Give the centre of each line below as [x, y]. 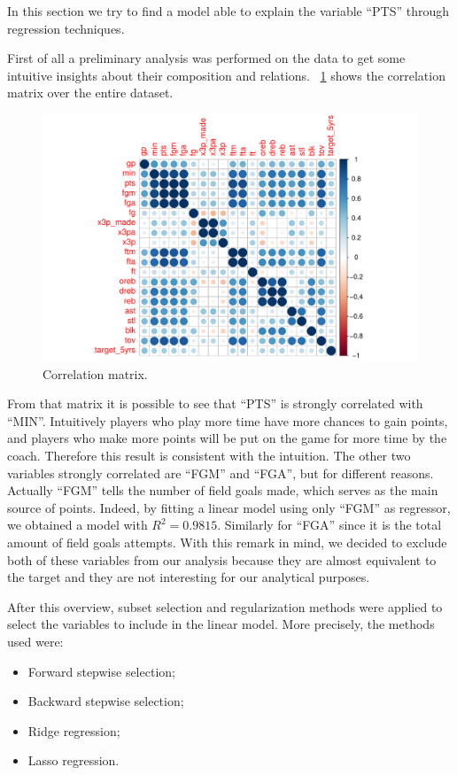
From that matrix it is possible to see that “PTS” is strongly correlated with [215, 403]
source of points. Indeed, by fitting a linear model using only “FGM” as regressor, [229, 507]
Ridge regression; [74, 730]
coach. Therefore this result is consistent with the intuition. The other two [209, 456]
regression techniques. [66, 28]
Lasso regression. [74, 760]
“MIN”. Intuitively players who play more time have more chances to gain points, [228, 420]
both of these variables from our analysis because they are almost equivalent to [222, 559]
